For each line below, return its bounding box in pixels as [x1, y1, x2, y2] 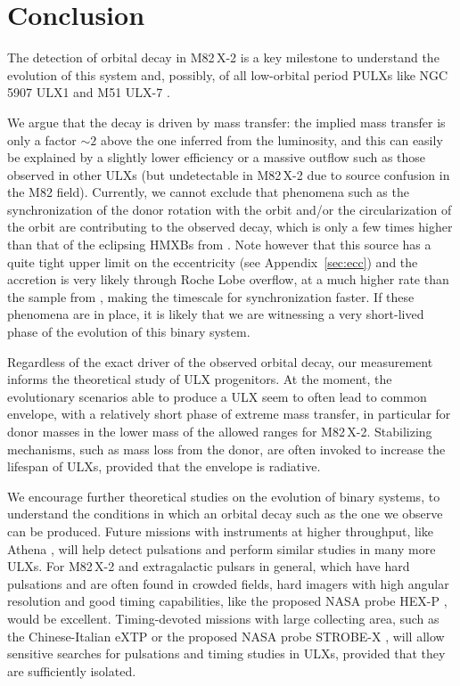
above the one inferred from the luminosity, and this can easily [100, 130, 443, 149]
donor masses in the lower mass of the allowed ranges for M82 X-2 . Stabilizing [7, 422, 432, 440]
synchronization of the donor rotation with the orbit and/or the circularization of [7, 200, 452, 218]
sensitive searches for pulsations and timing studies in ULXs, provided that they [7, 644, 446, 663]
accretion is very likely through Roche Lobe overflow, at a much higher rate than [7, 270, 449, 289]
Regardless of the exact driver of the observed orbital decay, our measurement [7, 352, 433, 371]
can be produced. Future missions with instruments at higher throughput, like [7, 521, 434, 540]
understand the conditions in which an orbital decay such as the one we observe [7, 504, 443, 523]
